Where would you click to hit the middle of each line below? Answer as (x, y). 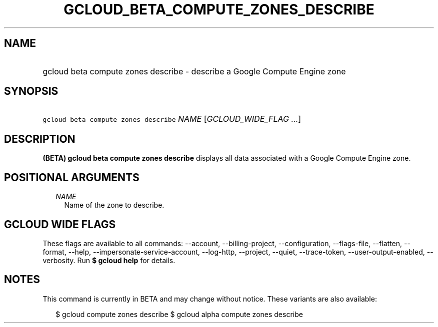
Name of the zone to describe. (114, 205)
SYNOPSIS (31, 91)
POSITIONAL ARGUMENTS (72, 177)
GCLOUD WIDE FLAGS (60, 224)
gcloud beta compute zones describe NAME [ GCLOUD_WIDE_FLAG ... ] (172, 119)
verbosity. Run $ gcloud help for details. (109, 260)
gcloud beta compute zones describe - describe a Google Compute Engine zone (194, 71)
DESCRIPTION (40, 139)
